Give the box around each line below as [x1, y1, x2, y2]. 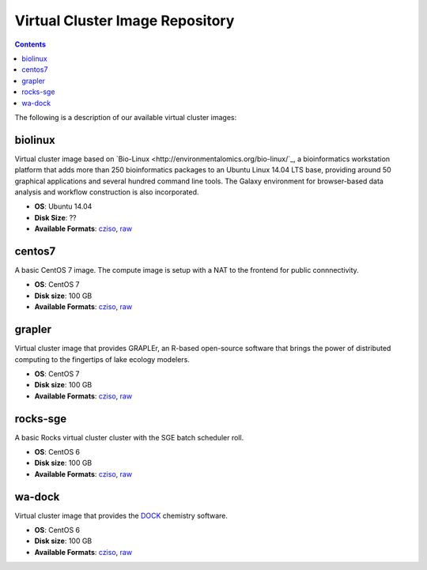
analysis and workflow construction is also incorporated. [14, 187, 199, 197]
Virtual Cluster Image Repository [14, 12, 235, 29]
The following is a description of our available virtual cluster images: [14, 112, 237, 122]
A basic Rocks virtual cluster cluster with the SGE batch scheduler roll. [14, 432, 244, 442]
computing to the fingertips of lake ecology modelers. [14, 354, 190, 364]
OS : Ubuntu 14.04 [34, 202, 93, 211]
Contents [14, 40, 47, 49]
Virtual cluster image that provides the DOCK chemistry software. [14, 511, 229, 520]
